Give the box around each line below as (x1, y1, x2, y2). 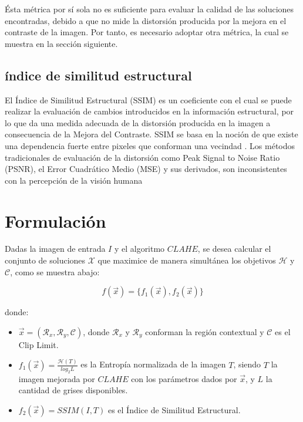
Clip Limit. (18, 338, 59, 350)
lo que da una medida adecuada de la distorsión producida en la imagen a (5, 116, 271, 129)
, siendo (233, 358, 261, 370)
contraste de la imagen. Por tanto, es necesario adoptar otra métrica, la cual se (5, 26, 289, 38)
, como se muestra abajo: (10, 265, 100, 278)
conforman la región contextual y (145, 325, 264, 337)
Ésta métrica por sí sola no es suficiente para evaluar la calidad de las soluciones (5, 3, 294, 15)
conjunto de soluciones (5, 254, 86, 266)
